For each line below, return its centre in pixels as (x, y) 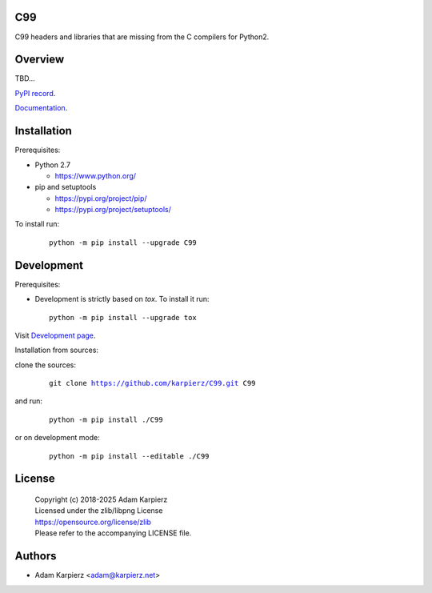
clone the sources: (45, 365)
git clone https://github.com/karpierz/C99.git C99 (152, 383)
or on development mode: (57, 438)
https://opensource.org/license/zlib (93, 522)
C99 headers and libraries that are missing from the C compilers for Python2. (142, 37)
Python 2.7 (53, 165)
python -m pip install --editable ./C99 (129, 456)
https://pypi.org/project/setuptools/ (113, 210)
